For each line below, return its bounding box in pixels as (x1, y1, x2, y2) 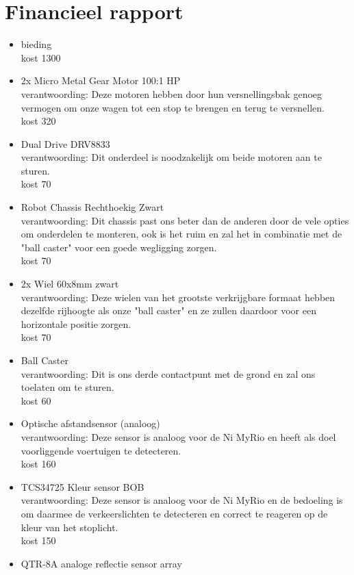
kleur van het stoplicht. (21, 520, 118, 534)
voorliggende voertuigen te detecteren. (21, 443, 181, 457)
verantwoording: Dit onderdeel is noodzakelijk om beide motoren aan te (21, 150, 322, 164)
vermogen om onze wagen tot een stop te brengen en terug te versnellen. (21, 100, 325, 114)
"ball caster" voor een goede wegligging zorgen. (21, 240, 217, 254)
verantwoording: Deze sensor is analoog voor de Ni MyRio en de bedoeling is (21, 493, 343, 507)
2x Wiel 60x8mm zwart (21, 277, 119, 291)
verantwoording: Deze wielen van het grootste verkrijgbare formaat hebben (21, 290, 336, 304)
